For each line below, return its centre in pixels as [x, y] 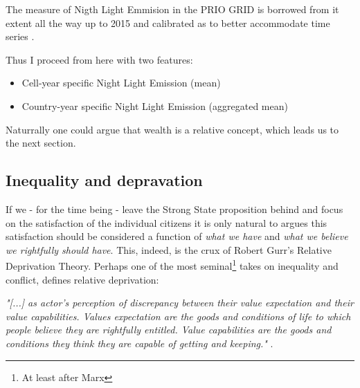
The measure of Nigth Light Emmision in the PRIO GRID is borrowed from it [172, 9]
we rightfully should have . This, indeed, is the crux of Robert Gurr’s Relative [169, 249]
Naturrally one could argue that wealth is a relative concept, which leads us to [172, 129]
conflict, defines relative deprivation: [82, 279]
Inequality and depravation [104, 180]
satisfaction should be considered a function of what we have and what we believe [177, 236]
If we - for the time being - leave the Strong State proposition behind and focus [174, 209]
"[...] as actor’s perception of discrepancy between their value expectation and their [180, 303]
